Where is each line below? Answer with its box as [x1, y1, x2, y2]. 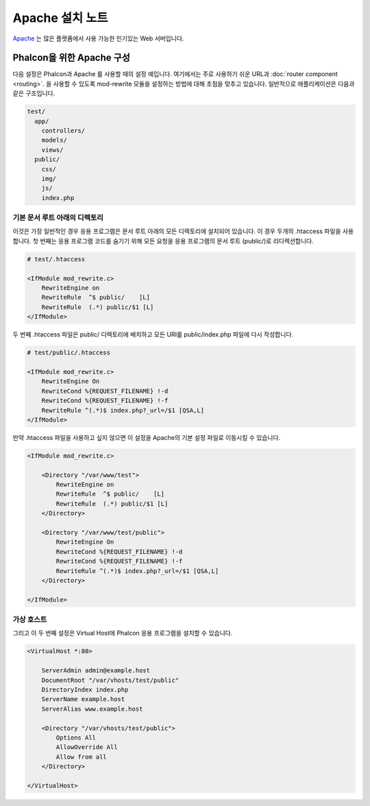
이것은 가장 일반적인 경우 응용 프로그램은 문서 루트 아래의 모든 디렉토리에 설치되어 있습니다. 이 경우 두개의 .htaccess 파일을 [12, 227, 341, 236]
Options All [56, 733, 96, 742]
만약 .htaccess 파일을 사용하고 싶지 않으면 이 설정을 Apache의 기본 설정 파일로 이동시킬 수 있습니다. [12, 433, 281, 441]
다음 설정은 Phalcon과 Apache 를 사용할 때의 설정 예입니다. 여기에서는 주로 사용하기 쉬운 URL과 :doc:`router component [12, 70, 338, 78]
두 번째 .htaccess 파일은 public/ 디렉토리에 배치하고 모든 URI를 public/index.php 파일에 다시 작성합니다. [12, 330, 294, 339]
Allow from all [56, 753, 108, 761]
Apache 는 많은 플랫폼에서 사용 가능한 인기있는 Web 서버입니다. [12, 34, 184, 42]
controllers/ [41, 127, 86, 134]
